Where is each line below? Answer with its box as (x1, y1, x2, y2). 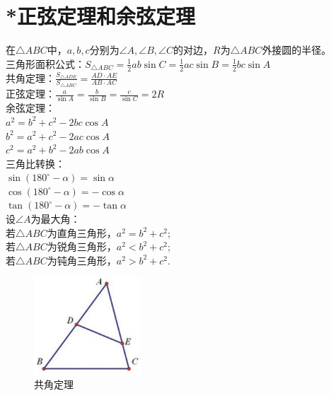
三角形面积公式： (6, 56, 85, 71)
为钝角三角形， (47, 252, 117, 267)
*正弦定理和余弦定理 (6, 1, 196, 30)
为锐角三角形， (47, 239, 117, 254)
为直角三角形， (47, 225, 117, 240)
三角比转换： (6, 156, 65, 170)
